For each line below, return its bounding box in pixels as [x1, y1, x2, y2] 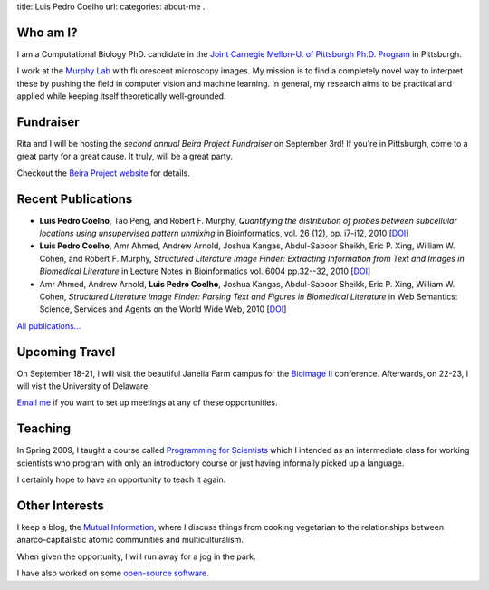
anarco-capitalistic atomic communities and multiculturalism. [16, 535, 244, 546]
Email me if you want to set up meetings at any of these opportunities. [16, 397, 278, 408]
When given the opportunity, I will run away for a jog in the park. [16, 551, 256, 562]
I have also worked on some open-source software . [16, 567, 210, 579]
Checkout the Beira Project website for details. [16, 168, 190, 179]
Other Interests [16, 498, 104, 513]
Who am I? [16, 24, 78, 40]
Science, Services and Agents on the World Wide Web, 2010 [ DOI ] [39, 304, 287, 314]
